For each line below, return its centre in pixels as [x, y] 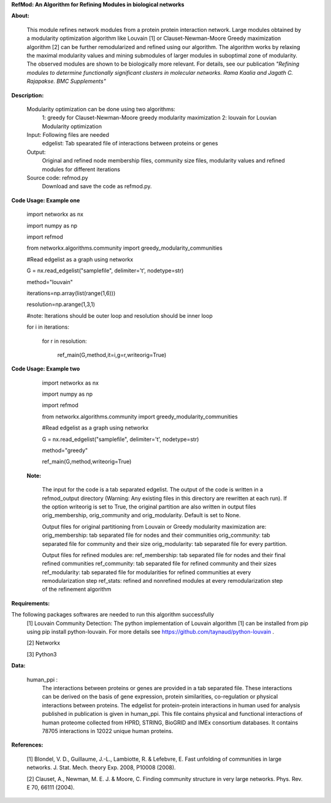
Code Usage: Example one [46, 200]
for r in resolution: [64, 341]
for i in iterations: [48, 327]
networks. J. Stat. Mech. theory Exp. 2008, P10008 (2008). [101, 767]
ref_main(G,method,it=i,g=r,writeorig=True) [112, 355]
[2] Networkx [44, 643]
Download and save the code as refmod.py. [97, 186]
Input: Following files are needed [68, 135]
